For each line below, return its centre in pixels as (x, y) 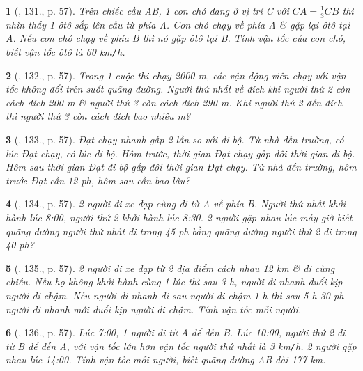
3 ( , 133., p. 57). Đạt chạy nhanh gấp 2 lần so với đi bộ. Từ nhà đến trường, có (175, 140)
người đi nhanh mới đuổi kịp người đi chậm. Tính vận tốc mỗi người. (154, 309)
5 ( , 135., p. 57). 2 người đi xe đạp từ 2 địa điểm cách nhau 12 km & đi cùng (170, 268)
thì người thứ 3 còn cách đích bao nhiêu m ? (98, 116)
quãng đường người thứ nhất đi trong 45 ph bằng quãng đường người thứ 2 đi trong (181, 231)
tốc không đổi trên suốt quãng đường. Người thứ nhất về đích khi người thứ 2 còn (178, 89)
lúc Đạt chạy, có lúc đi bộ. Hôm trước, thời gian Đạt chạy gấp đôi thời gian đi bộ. (180, 153)
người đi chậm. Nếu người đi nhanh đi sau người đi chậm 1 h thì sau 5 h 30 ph (175, 295)
